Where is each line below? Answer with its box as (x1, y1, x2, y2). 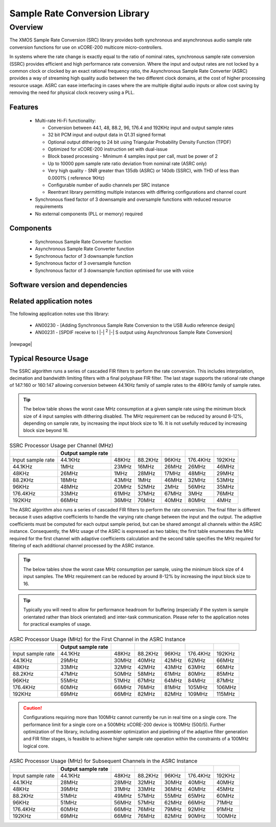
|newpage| (9, 341, 33, 347)
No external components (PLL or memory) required (35, 211, 143, 217)
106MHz (216, 684, 237, 691)
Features (9, 102, 38, 111)
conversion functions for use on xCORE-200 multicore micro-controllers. (9, 44, 163, 50)
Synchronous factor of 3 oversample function (35, 260, 131, 266)
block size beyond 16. (23, 427, 69, 433)
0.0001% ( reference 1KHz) (48, 175, 105, 181)
